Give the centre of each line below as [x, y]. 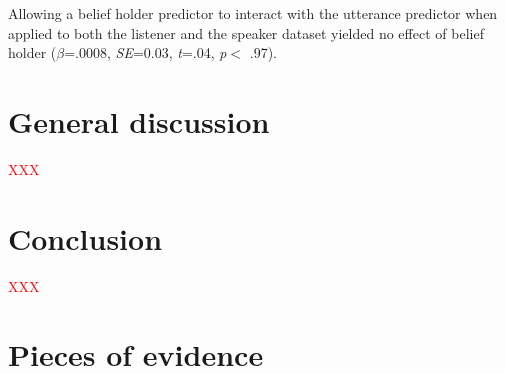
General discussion [139, 120]
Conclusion [85, 237]
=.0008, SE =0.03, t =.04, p [145, 52]
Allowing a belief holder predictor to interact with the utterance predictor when [253, 13]
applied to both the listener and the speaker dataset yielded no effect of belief [246, 32]
